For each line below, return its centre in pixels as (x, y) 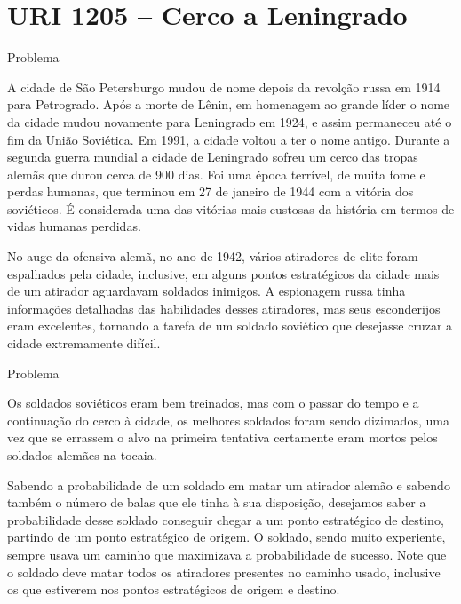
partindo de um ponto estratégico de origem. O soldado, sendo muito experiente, (227, 537)
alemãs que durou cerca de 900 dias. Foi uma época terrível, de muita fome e (216, 174)
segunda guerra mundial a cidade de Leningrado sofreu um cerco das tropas (213, 157)
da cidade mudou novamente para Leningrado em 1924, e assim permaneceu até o (230, 121)
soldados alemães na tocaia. (82, 455)
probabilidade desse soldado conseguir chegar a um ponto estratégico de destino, (226, 519)
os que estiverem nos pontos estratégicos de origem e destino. (174, 589)
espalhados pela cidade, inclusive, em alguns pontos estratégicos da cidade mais (223, 273)
